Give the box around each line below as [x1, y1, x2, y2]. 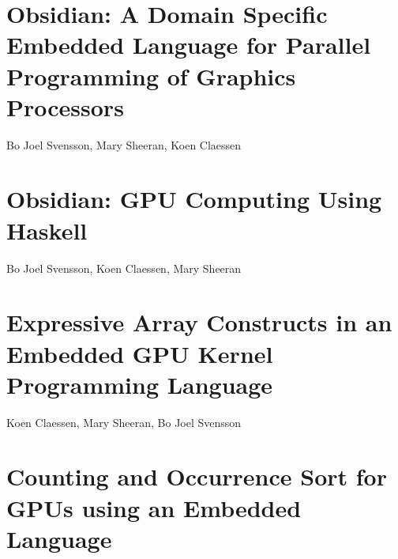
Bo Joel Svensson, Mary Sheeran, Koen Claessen [6, 136, 242, 153]
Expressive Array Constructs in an [6, 306, 392, 338]
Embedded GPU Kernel [6, 337, 273, 369]
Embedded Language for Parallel [6, 28, 371, 61]
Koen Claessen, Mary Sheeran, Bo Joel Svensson [6, 414, 242, 430]
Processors [6, 90, 124, 123]
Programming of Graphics [6, 59, 296, 92]
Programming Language [6, 368, 273, 400]
